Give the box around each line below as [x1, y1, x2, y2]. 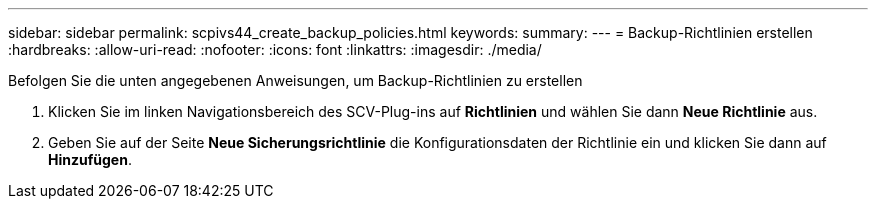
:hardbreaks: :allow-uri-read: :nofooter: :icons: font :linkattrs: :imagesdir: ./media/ [8, 41, 542, 58]
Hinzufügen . [48, 151, 132, 168]
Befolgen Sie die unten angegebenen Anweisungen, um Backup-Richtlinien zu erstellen [8, 72, 583, 89]
